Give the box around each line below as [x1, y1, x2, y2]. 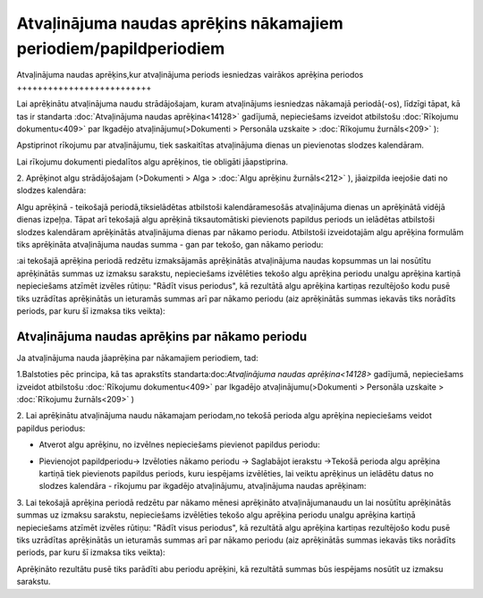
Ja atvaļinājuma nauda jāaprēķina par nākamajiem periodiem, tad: [16, 352, 258, 363]
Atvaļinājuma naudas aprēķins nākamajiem [16, 13, 343, 33]
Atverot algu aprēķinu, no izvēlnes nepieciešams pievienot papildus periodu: [38, 439, 321, 451]
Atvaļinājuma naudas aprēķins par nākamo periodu [16, 329, 308, 344]
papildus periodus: [16, 423, 86, 434]
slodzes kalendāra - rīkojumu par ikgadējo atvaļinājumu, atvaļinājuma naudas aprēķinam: [38, 481, 367, 492]
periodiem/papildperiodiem [16, 38, 225, 58]
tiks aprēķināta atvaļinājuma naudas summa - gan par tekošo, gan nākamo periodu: [16, 240, 324, 250]
